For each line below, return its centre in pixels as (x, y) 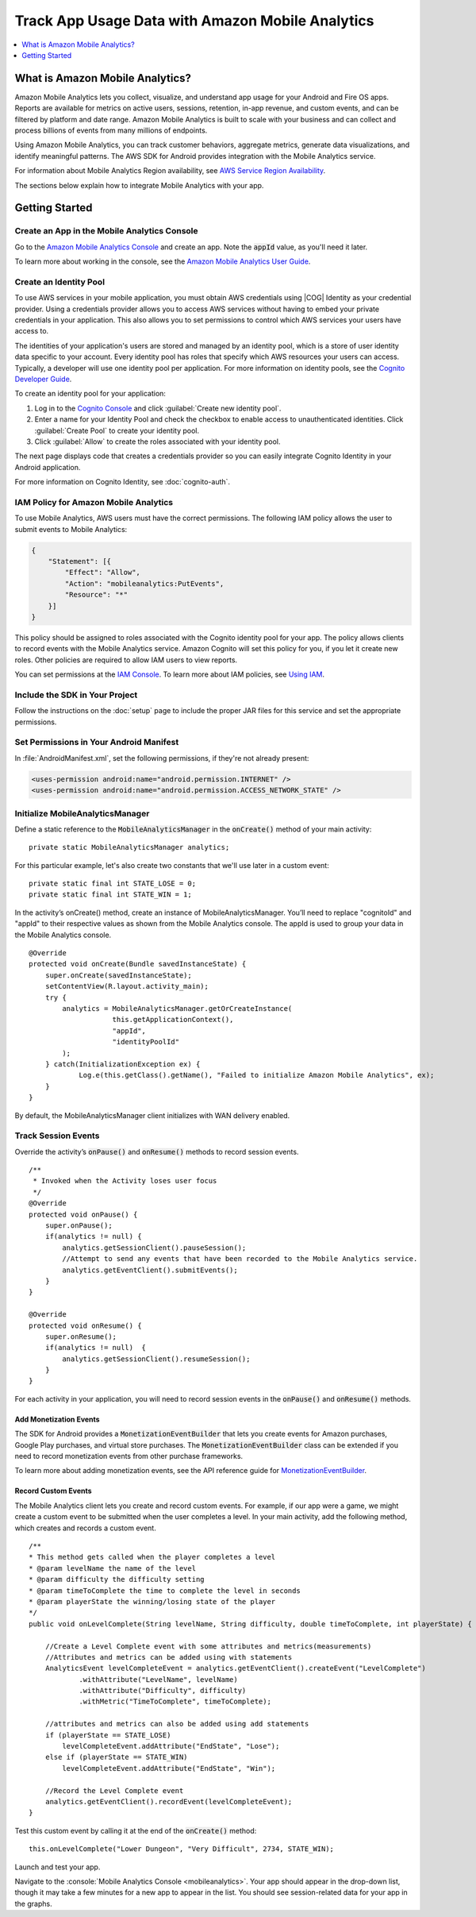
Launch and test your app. (58, 1867)
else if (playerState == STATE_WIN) (116, 1757)
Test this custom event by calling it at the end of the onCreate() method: (136, 1830)
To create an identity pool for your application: (90, 394)
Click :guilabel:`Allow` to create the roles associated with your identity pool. (157, 442)
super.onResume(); (81, 1336)
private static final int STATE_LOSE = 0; (113, 884)
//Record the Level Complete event (114, 1790)
